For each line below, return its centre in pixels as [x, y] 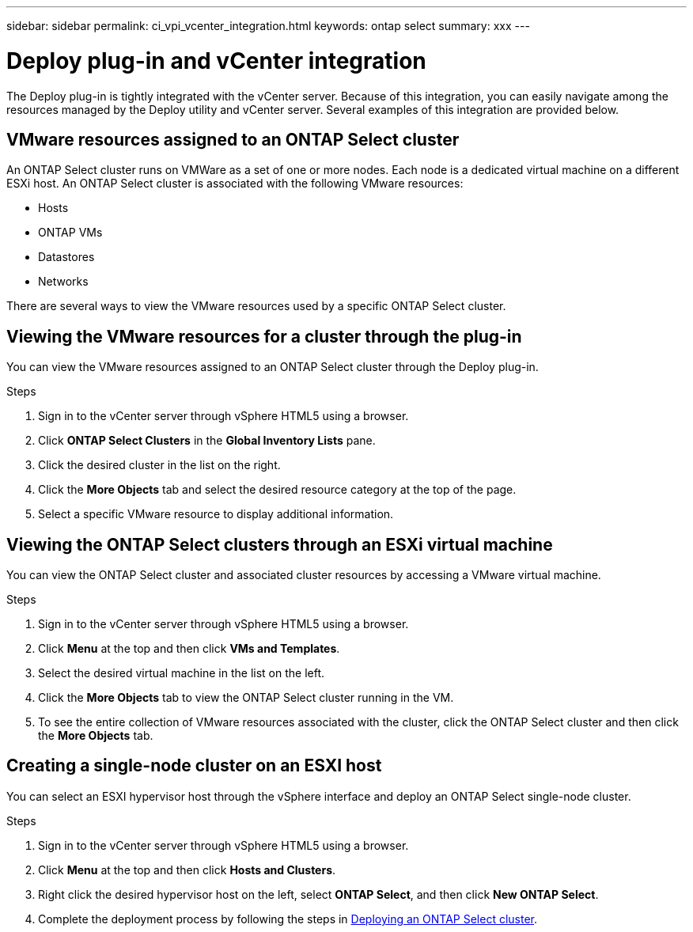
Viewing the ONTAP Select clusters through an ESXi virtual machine [280, 544]
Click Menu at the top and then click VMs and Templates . [189, 649]
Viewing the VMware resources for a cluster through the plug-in [264, 336]
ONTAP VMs [70, 233]
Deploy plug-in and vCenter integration [216, 61]
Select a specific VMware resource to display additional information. [216, 514]
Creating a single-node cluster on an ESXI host [194, 766]
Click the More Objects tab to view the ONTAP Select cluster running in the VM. [246, 698]
